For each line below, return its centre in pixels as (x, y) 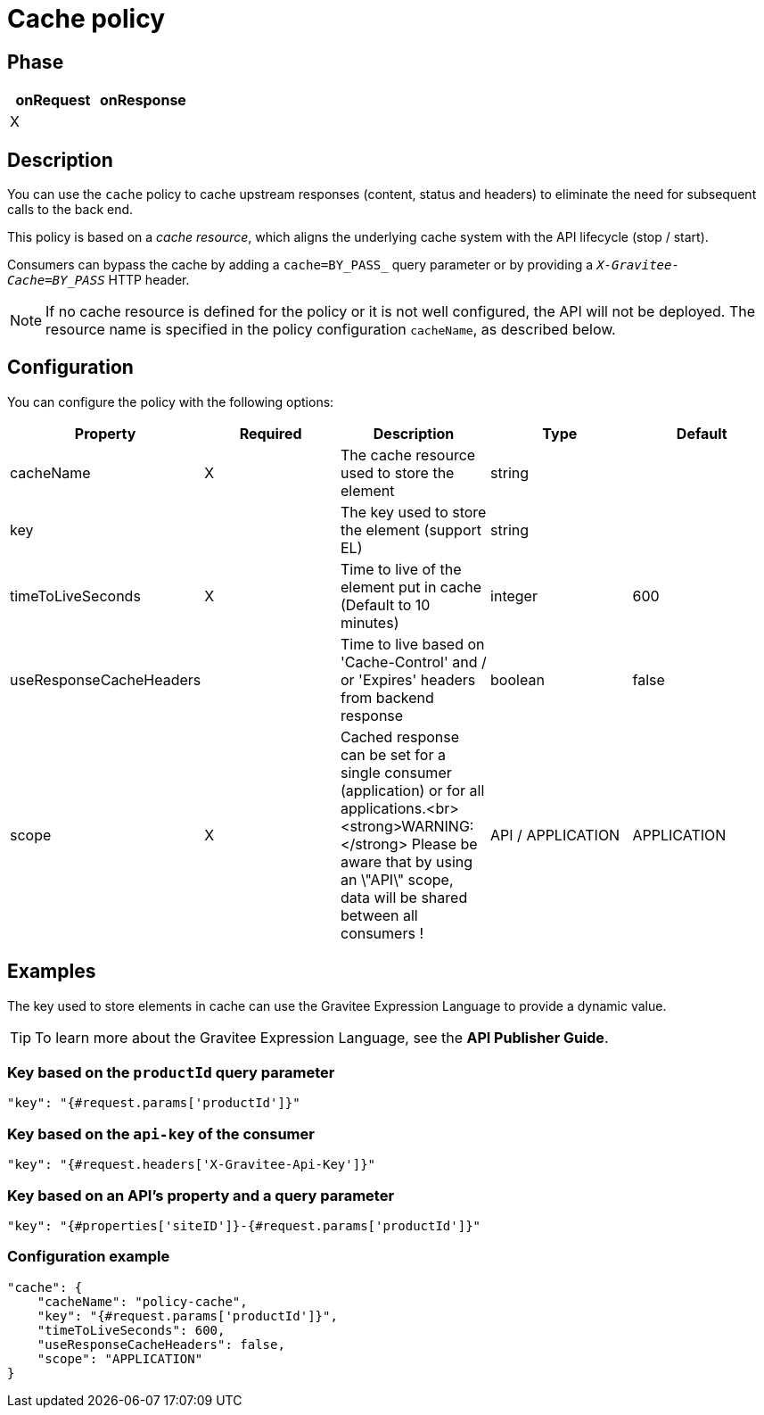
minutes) (370, 622)
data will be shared (404, 897)
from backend (387, 697)
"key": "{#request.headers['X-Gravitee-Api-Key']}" (192, 1165)
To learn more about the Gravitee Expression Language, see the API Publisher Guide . (322, 1037)
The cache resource (408, 455)
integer (514, 596)
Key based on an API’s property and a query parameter (201, 1195)
